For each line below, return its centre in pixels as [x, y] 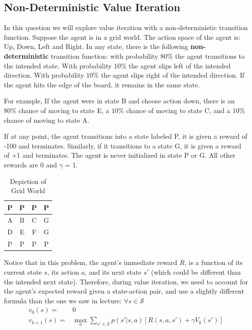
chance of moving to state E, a [64, 110]
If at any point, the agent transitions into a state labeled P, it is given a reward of [126, 136]
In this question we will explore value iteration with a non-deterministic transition [126, 27]
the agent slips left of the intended [180, 65]
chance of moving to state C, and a [178, 110]
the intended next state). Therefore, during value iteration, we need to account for [126, 281]
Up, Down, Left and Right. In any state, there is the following [96, 46]
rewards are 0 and [31, 164]
